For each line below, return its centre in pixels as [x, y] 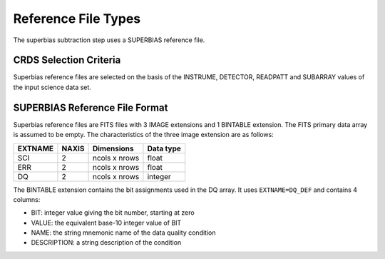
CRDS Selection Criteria [67, 60]
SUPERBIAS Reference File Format [91, 107]
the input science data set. [52, 87]
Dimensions [113, 148]
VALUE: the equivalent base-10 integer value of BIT [106, 223]
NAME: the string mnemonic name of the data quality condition [123, 233]
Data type [164, 148]
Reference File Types [77, 19]
